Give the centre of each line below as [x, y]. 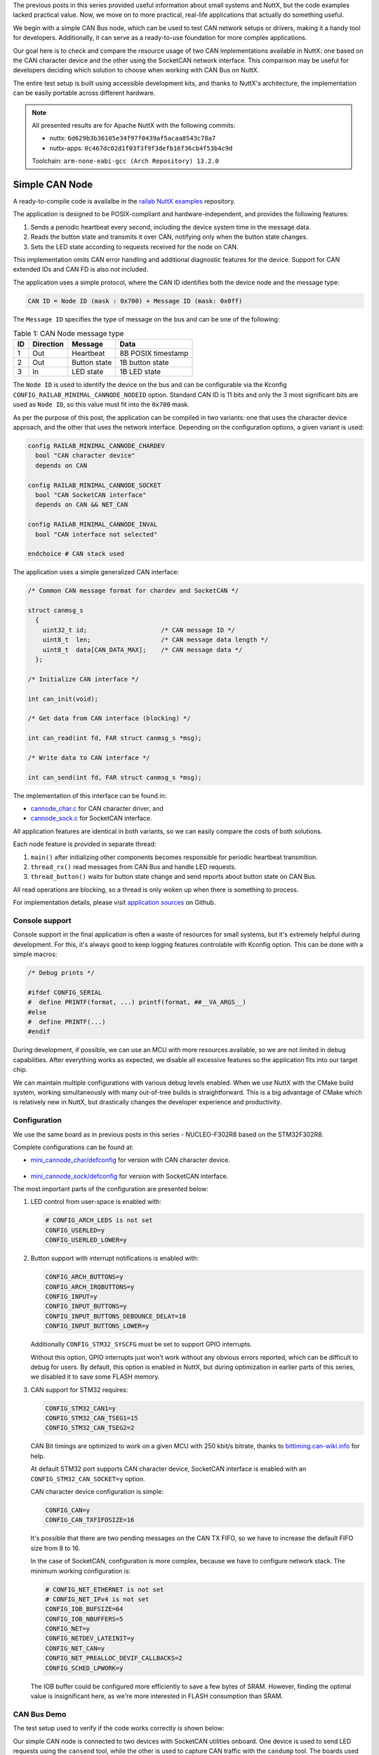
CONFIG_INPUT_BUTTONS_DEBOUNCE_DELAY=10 [115, 1316]
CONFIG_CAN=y [68, 1510]
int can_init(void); [63, 699]
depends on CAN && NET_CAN [82, 505]
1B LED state [140, 372]
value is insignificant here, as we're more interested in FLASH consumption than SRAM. [157, 1696]
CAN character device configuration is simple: [97, 1492]
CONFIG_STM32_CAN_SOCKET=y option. [88, 1478]
